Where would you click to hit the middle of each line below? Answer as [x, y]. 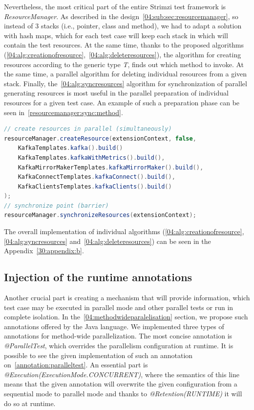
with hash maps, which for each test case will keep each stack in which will [116, 35]
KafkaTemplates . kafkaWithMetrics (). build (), [91, 157]
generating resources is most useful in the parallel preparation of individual [116, 93]
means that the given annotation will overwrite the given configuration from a [121, 384]
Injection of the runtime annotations [98, 277]
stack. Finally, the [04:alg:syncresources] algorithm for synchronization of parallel [126, 83]
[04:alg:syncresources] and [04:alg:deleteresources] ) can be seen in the [107, 241]
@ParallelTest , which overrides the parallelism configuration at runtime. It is [119, 346]
